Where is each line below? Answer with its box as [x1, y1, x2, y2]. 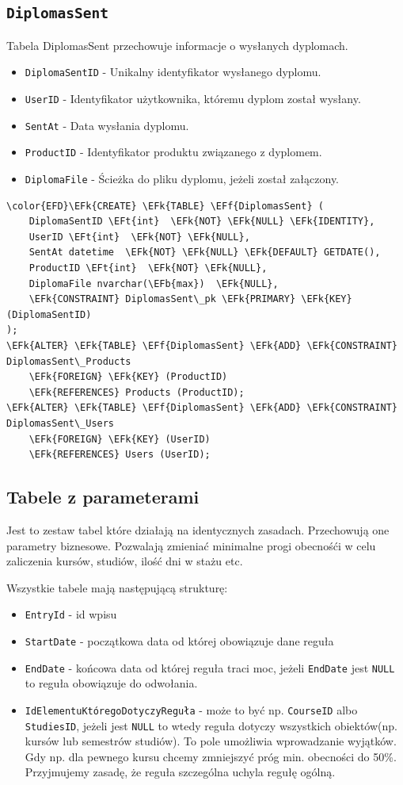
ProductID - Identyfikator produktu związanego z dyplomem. [25, 144, 322, 160]
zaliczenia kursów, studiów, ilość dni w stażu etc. [6, 553, 243, 569]
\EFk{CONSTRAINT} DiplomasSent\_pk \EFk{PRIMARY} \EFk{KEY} [29, 293, 352, 305]
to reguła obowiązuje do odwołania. [25, 675, 198, 691]
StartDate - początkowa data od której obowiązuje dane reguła [25, 632, 334, 649]
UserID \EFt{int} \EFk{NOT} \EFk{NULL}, [29, 231, 250, 243]
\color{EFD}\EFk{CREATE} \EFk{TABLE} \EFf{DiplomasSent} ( [6, 200, 324, 212]
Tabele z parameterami [6, 484, 200, 509]
